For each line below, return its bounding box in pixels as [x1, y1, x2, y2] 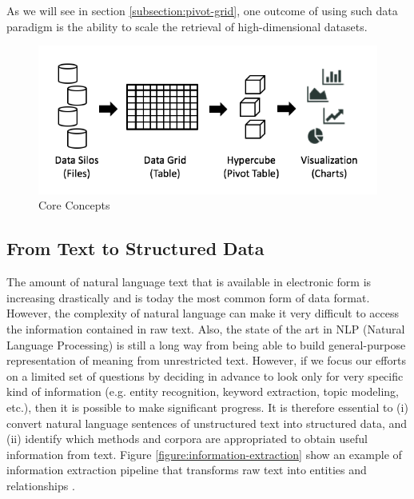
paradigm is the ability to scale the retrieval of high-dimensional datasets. [6, 18, 368, 34]
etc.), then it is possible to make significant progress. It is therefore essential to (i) [6, 398, 408, 415]
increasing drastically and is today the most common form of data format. [6, 289, 370, 305]
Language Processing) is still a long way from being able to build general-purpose [6, 336, 406, 353]
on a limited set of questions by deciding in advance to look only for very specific [6, 367, 404, 384]
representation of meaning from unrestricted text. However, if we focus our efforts [6, 352, 406, 369]
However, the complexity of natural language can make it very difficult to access [6, 305, 399, 321]
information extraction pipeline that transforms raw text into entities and [6, 461, 367, 478]
